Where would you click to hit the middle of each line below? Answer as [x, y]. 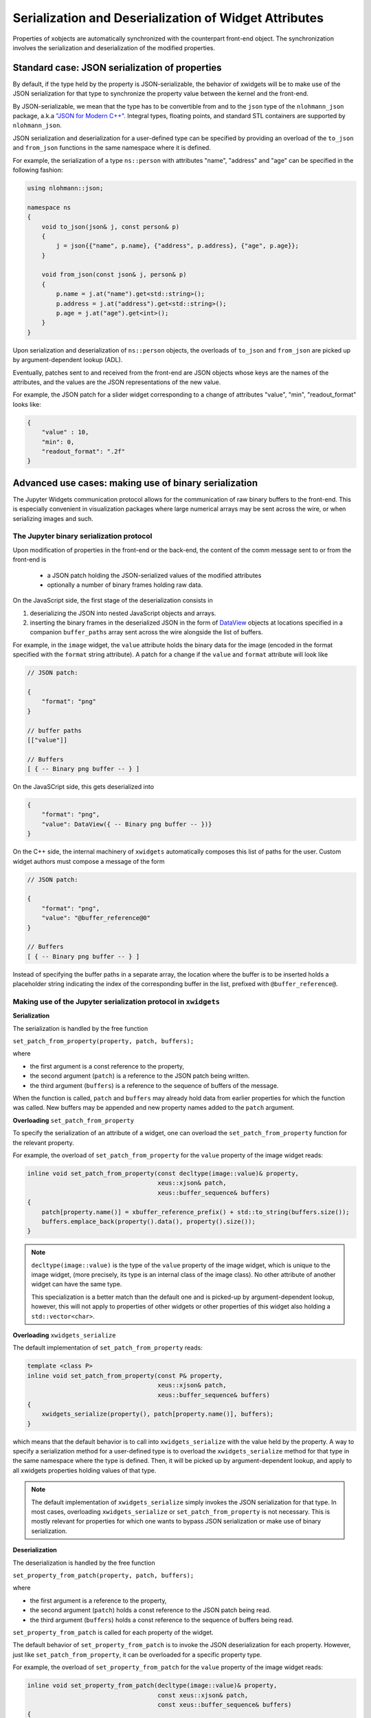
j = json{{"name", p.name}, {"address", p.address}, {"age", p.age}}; [177, 246]
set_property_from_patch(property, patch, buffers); [103, 1575]
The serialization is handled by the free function [80, 1028]
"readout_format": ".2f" [83, 451]
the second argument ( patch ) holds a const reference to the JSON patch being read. [150, 1610]
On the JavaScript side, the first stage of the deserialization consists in [113, 601]
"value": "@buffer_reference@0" [96, 918]
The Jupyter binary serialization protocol [82, 536]
